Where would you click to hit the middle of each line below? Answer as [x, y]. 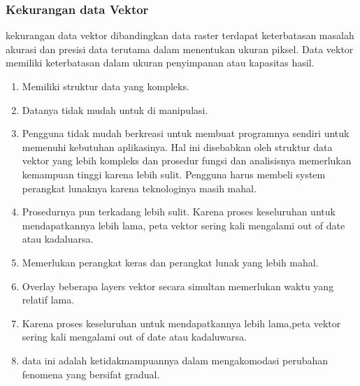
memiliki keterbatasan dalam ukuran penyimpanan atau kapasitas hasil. [160, 63]
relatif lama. [48, 300]
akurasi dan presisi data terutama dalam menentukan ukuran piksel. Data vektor [180, 49]
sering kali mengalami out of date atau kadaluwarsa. [134, 337]
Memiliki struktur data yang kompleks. [106, 86]
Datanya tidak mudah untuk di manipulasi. [115, 109]
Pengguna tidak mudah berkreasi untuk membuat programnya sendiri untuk [186, 133]
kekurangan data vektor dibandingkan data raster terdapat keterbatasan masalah [180, 35]
